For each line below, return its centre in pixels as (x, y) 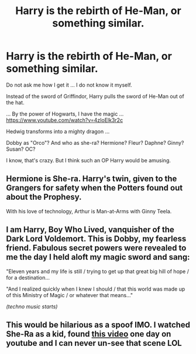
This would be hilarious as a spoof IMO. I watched (98, 324)
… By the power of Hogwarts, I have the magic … (65, 114)
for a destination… (28, 277)
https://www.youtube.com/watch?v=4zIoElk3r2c (65, 120)
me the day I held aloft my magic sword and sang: (98, 257)
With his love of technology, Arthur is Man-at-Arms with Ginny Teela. (89, 211)
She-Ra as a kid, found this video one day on (89, 334)
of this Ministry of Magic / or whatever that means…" (70, 295)
